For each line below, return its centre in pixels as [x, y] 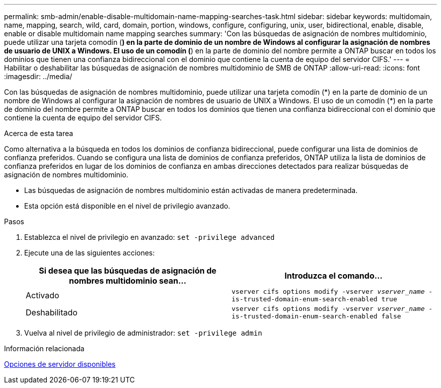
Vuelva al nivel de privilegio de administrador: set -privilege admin [143, 333]
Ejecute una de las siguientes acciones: [90, 253]
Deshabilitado [52, 312]
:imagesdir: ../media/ [38, 76]
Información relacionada [44, 348]
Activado [43, 295]
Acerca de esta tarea [39, 133]
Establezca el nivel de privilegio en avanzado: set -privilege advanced [150, 237]
